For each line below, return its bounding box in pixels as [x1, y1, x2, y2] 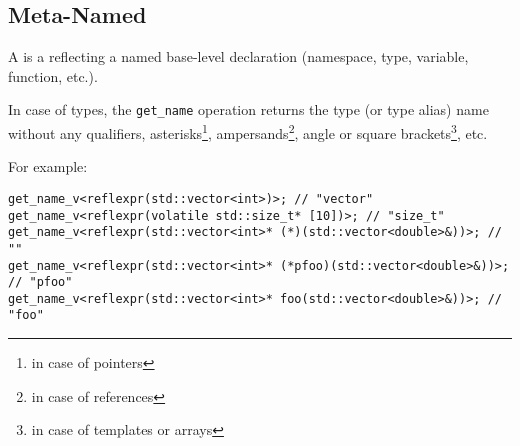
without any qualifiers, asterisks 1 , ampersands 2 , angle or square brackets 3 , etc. [8, 120, 488, 143]
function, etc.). [8, 65, 98, 86]
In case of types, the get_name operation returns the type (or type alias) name [8, 99, 489, 120]
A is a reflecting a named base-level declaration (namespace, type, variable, [8, 46, 469, 67]
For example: [8, 156, 88, 177]
